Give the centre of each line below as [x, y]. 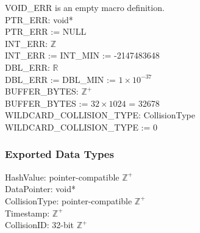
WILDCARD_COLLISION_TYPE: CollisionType [100, 115]
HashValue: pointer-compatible [62, 177]
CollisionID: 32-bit [40, 225]
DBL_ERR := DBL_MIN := [60, 79]
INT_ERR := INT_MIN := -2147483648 [82, 55]
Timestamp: [27, 213]
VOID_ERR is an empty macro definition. [85, 7]
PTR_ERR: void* [39, 19]
